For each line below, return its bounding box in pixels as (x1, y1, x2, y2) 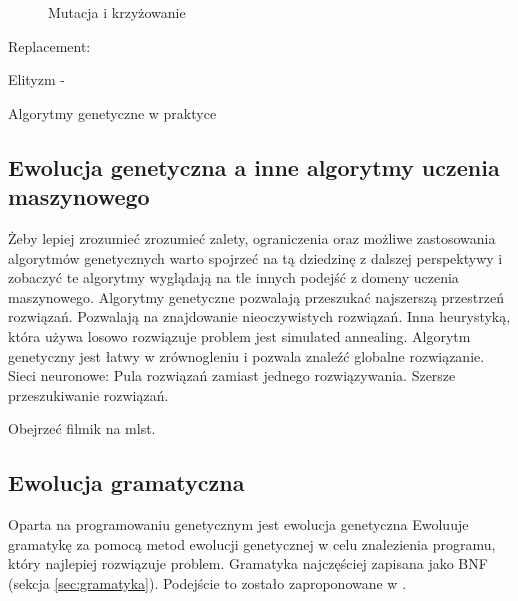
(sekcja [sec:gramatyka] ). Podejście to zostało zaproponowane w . (8, 572, 407, 593)
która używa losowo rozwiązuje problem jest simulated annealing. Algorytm (8, 325, 471, 346)
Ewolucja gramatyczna (8, 467, 245, 498)
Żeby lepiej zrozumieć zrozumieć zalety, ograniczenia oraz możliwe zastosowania (8, 227, 496, 248)
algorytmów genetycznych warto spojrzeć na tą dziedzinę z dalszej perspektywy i (8, 247, 503, 268)
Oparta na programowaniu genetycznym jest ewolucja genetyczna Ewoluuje (8, 514, 469, 535)
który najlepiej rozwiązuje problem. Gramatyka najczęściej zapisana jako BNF (8, 553, 488, 574)
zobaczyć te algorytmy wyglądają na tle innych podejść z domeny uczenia (8, 267, 459, 288)
